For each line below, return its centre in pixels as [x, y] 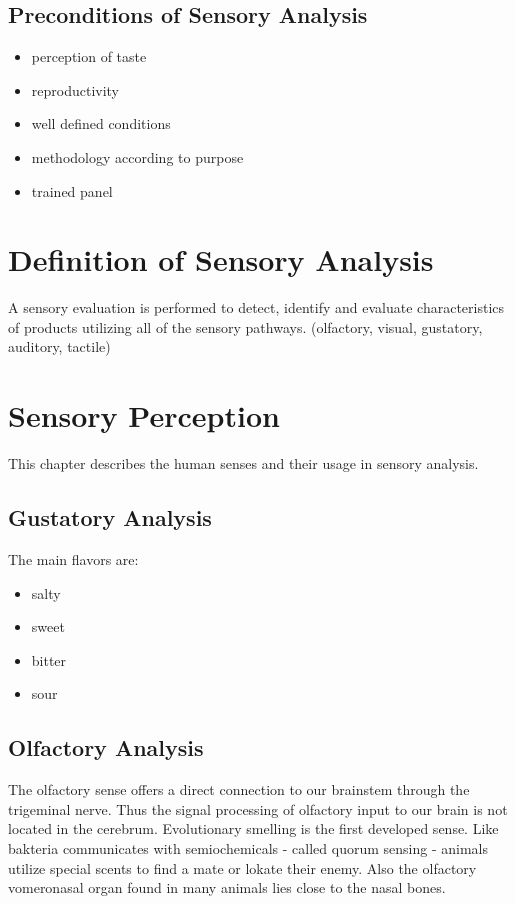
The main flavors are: [73, 559]
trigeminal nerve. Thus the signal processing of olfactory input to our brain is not [258, 808]
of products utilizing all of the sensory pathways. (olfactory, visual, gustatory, [245, 326]
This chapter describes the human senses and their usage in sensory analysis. [243, 463]
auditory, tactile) [59, 346]
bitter [49, 659]
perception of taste [89, 56]
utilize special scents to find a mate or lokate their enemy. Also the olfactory [242, 867]
